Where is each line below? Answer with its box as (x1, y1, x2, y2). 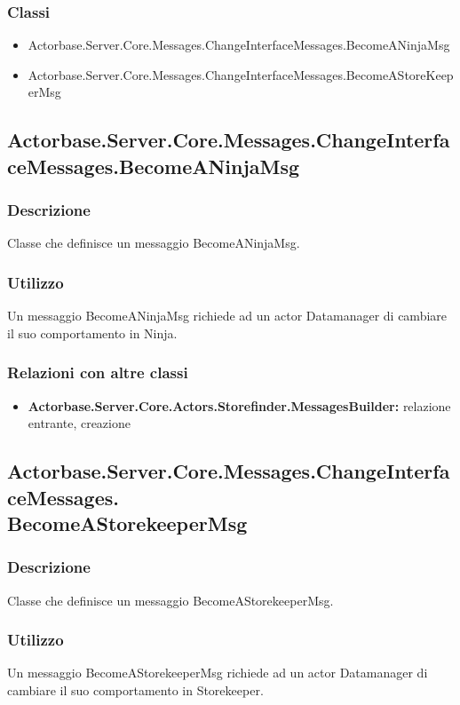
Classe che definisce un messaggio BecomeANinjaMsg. (7, 234, 300, 252)
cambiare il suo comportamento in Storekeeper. (7, 680, 264, 699)
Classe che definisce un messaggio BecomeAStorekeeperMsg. (7, 590, 334, 609)
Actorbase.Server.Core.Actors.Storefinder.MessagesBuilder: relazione (28, 396, 451, 415)
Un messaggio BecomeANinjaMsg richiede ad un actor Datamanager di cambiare (7, 306, 448, 325)
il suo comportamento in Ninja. (7, 323, 178, 342)
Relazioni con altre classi (7, 361, 188, 384)
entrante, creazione (28, 414, 131, 432)
